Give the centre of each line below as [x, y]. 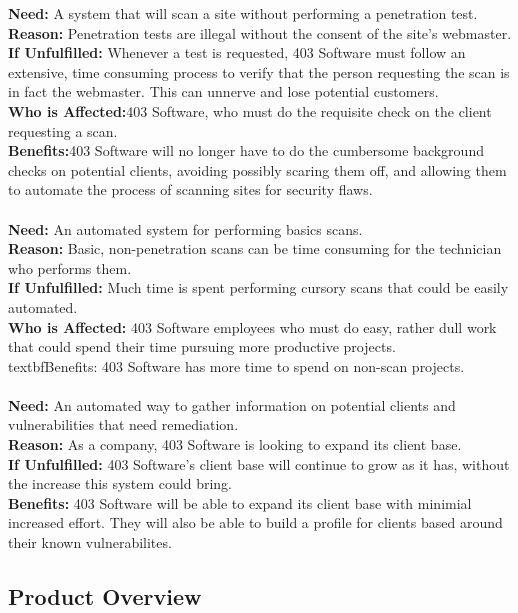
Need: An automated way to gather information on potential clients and [232, 404]
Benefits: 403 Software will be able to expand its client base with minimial [240, 502]
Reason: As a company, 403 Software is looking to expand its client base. [235, 444]
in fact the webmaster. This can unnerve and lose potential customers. [223, 91]
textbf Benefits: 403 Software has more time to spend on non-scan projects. [236, 365]
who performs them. [70, 267]
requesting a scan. [63, 130]
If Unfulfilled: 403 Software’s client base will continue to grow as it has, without [259, 463]
